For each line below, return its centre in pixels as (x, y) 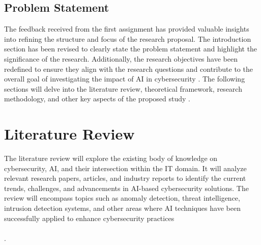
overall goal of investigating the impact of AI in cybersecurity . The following (125, 79)
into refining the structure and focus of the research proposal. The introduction (128, 38)
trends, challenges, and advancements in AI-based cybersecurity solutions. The (126, 188)
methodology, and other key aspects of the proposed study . (97, 99)
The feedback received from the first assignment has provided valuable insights (127, 29)
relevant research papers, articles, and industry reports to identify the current (125, 178)
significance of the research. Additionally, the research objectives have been (121, 58)
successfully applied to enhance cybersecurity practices (89, 218)
